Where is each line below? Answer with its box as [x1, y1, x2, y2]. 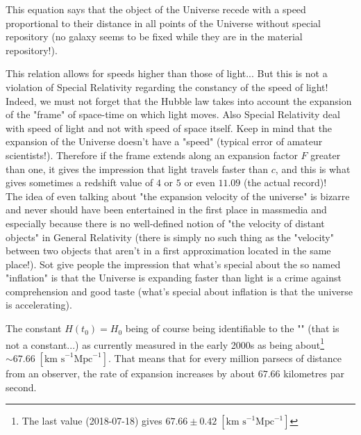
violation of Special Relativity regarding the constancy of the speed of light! [6, 79, 328, 94]
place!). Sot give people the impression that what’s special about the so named [6, 256, 341, 271]
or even [184, 175, 215, 190]
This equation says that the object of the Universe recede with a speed [6, 2, 306, 16]
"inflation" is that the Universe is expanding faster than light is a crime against [6, 270, 342, 285]
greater [310, 147, 341, 162]
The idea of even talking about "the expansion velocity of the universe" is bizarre [6, 188, 350, 203]
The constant [6, 321, 62, 336]
